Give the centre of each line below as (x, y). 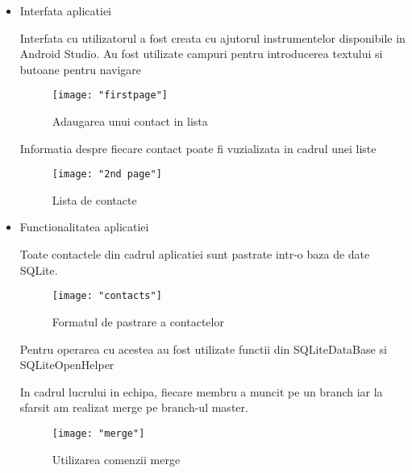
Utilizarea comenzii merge (116, 459)
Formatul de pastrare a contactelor (138, 321)
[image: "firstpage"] (110, 95)
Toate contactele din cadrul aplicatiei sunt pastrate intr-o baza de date (195, 254)
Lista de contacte (94, 199)
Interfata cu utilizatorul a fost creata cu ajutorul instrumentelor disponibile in (212, 37)
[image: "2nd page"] (107, 174)
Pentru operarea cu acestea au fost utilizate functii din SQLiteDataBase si (203, 349)
